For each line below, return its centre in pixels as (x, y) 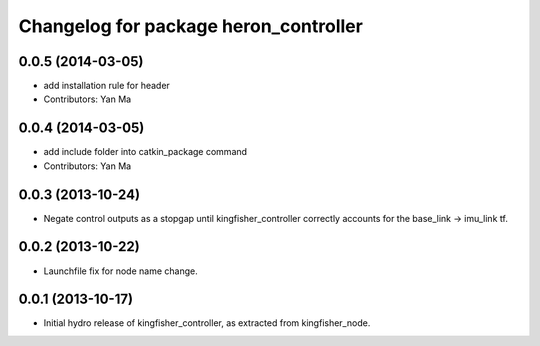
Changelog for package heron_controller (191, 26)
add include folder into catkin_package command (145, 152)
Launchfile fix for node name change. (121, 271)
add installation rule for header (106, 86)
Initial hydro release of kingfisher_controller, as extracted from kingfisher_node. (207, 323)
